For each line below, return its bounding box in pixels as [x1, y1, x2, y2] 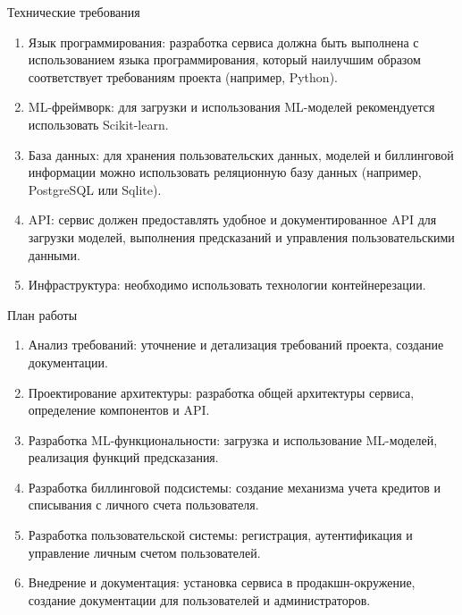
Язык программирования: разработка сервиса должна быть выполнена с [28, 32, 419, 51]
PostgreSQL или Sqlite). [28, 180, 162, 198]
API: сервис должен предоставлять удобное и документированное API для [28, 210, 437, 229]
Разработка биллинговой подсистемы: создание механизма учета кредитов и [28, 477, 441, 496]
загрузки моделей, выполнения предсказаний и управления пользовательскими [28, 227, 455, 246]
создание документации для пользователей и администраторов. [28, 590, 371, 609]
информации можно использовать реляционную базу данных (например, [28, 163, 422, 181]
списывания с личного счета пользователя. [28, 495, 259, 514]
